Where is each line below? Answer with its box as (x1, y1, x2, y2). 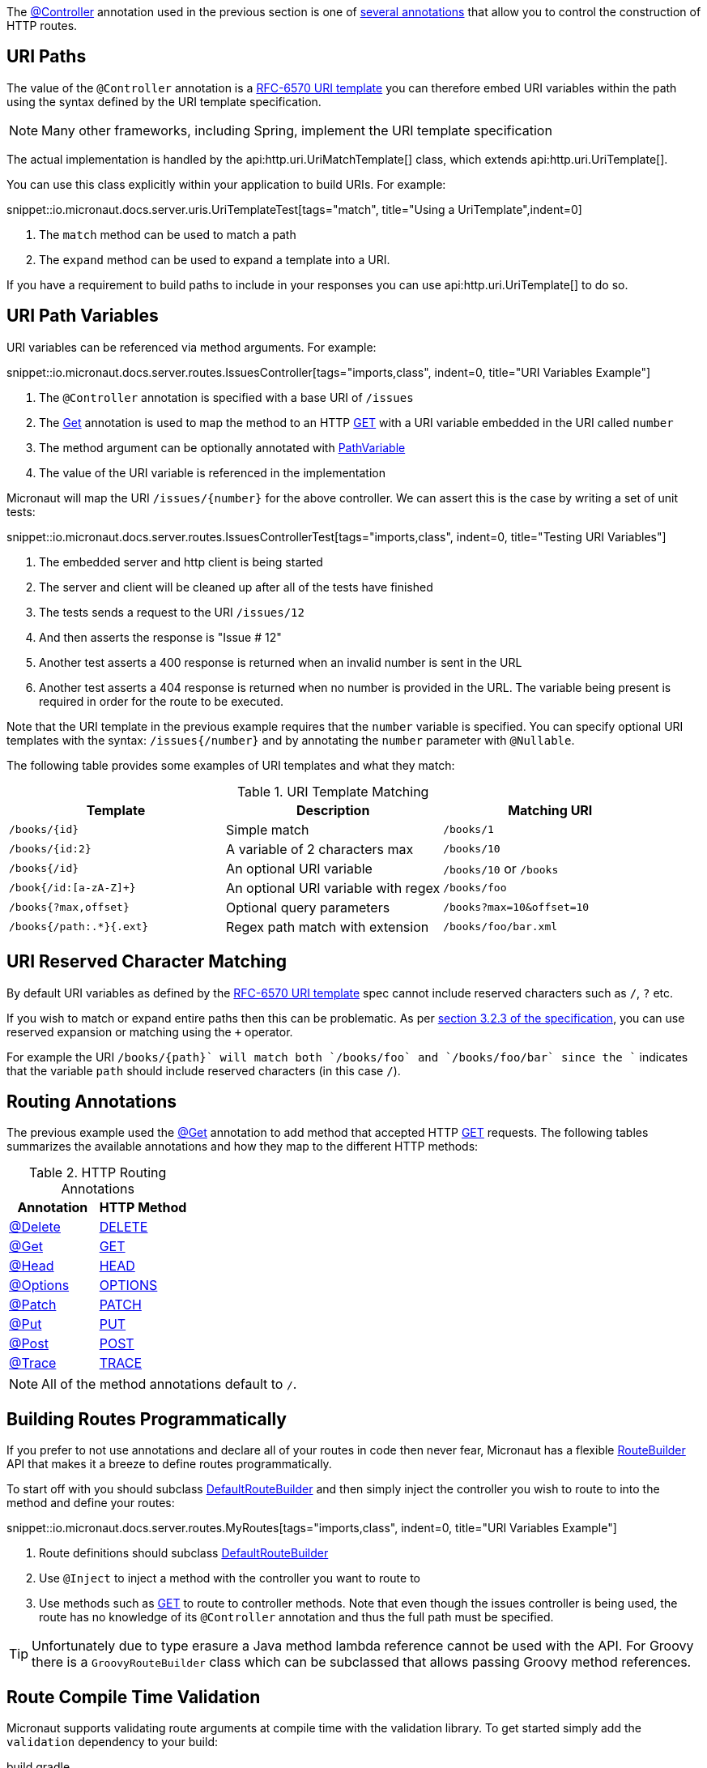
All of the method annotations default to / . (41, 1376, 297, 1393)
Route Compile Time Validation (6, 1686, 261, 1707)
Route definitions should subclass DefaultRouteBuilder (39, 1546, 329, 1561)
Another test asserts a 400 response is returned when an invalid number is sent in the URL (39, 655, 522, 669)
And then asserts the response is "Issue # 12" (39, 630, 282, 644)
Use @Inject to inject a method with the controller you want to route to (39, 1571, 420, 1586)
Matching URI (508, 801, 593, 818)
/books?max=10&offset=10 (443, 901, 590, 914)
